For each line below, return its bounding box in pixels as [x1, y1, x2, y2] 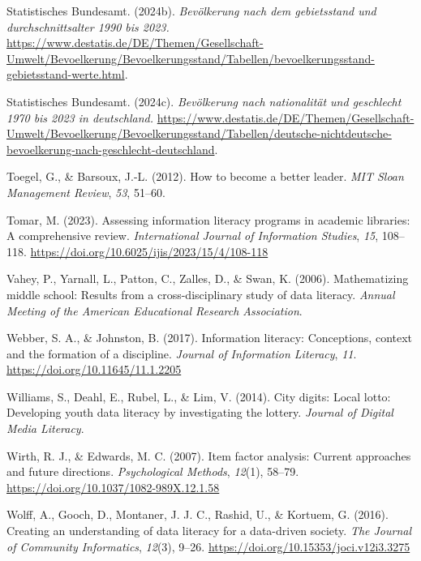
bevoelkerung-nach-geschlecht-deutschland [6, 140, 215, 157]
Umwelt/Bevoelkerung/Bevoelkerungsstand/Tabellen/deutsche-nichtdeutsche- [6, 125, 392, 142]
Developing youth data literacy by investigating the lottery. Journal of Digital [6, 404, 393, 421]
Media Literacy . [6, 420, 84, 437]
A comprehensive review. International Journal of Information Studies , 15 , [6, 227, 379, 244]
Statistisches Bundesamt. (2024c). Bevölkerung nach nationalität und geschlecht [6, 92, 402, 109]
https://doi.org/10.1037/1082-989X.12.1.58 [6, 478, 220, 495]
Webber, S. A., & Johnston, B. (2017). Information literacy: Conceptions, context [6, 329, 413, 346]
